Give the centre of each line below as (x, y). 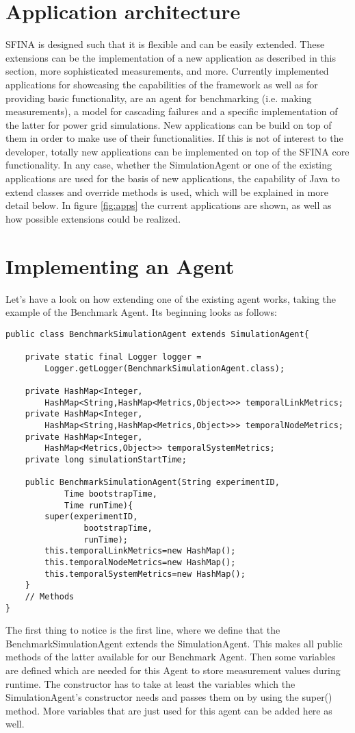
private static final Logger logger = (113, 357)
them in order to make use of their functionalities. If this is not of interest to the (174, 138)
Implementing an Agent (120, 265)
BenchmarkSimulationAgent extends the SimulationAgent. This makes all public (174, 643)
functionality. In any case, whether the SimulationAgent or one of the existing (169, 165)
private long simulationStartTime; (106, 459)
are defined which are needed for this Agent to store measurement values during (173, 670)
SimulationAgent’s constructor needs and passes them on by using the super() (169, 697)
